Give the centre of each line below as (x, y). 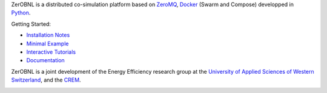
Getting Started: (31, 24)
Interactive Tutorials (51, 52)
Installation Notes (48, 35)
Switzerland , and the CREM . (46, 80)
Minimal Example (48, 43)
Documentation (45, 60)
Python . (21, 13)
